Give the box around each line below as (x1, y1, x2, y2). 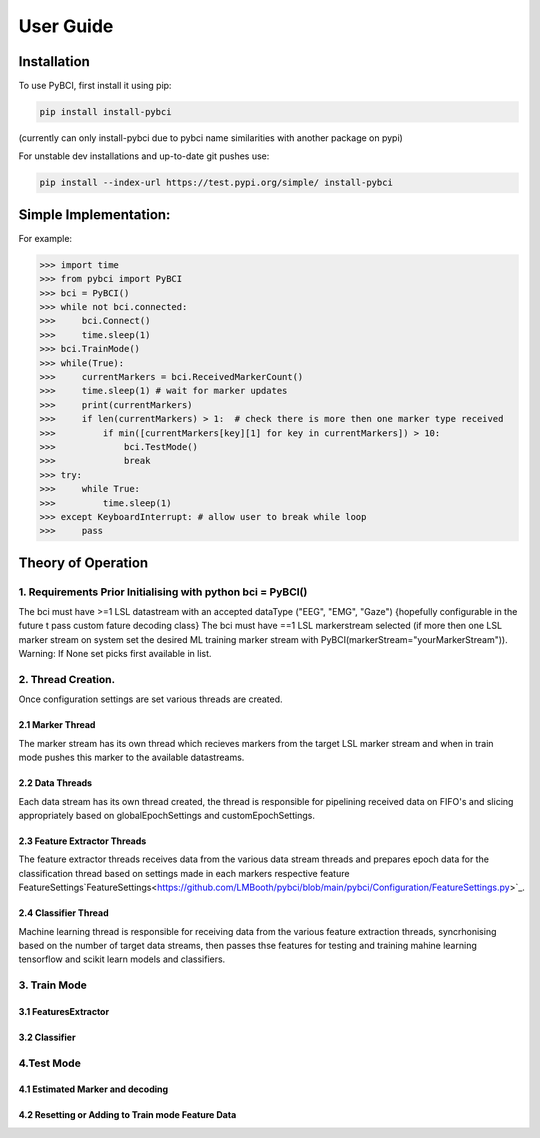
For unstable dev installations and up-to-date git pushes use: (18, 150, 270, 162)
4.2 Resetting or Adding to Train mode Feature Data (18, 1109, 237, 1121)
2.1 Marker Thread (18, 719, 96, 731)
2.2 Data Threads (18, 777, 93, 789)
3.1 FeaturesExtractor (18, 1005, 110, 1017)
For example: (18, 232, 73, 244)
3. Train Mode (18, 978, 87, 992)
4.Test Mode (18, 1056, 82, 1070)
